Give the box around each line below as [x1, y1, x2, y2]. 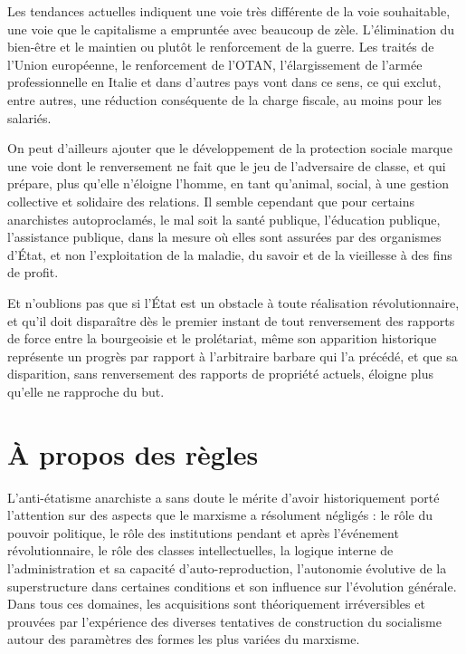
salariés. [7, 108, 52, 127]
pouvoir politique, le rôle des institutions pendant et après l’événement [7, 523, 399, 542]
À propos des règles [7, 435, 259, 472]
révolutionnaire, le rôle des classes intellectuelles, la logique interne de [7, 541, 394, 560]
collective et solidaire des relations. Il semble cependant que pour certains [7, 191, 415, 210]
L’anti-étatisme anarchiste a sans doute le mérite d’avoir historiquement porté [7, 487, 440, 506]
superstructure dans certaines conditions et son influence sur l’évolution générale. [7, 576, 457, 595]
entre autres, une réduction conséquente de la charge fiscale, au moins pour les [7, 90, 442, 109]
